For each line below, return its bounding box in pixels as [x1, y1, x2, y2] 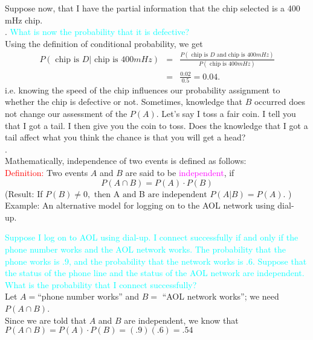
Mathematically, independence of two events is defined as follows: [5, 154, 247, 167]
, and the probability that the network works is [68, 254, 244, 267]
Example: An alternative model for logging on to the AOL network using [5, 199, 275, 212]
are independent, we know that [124, 313, 239, 326]
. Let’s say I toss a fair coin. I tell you [156, 107, 296, 120]
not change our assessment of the [5, 107, 127, 120]
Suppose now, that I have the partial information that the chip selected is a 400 [5, 2, 300, 14]
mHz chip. [5, 13, 43, 26]
